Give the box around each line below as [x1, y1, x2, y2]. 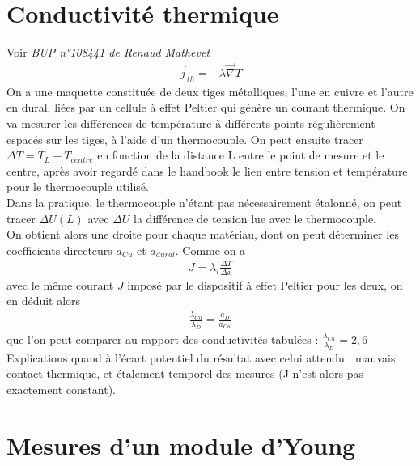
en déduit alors [6, 292, 81, 309]
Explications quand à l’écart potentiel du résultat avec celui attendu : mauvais [6, 349, 396, 366]
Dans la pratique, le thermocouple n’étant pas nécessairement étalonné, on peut [6, 193, 402, 210]
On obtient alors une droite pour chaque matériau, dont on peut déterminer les [6, 226, 399, 243]
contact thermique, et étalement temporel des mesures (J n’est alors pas [6, 365, 363, 382]
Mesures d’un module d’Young [6, 428, 356, 461]
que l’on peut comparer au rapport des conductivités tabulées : [6, 330, 319, 347]
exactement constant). [6, 380, 117, 397]
